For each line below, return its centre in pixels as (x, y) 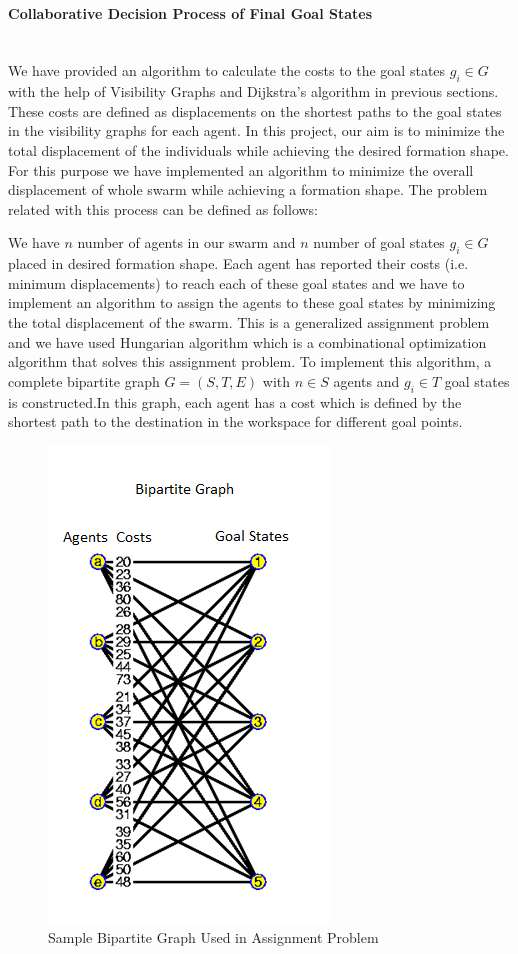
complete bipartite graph (84, 380)
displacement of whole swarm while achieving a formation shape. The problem (248, 189)
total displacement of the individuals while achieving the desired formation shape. (258, 149)
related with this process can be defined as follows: (163, 208)
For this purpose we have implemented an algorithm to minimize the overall (241, 169)
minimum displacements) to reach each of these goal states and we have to (236, 282)
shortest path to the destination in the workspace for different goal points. (235, 421)
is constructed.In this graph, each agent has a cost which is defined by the (235, 401)
